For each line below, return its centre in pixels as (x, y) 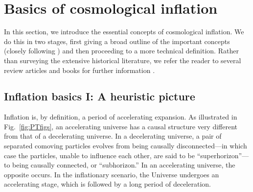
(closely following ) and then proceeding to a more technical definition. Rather (121, 51)
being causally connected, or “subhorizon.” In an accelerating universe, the (124, 165)
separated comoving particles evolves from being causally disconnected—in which (126, 146)
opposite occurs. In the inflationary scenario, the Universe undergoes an (112, 174)
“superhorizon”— (223, 155)
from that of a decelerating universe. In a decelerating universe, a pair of (113, 136)
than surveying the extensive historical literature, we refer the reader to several (123, 60)
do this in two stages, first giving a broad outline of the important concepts (117, 41)
